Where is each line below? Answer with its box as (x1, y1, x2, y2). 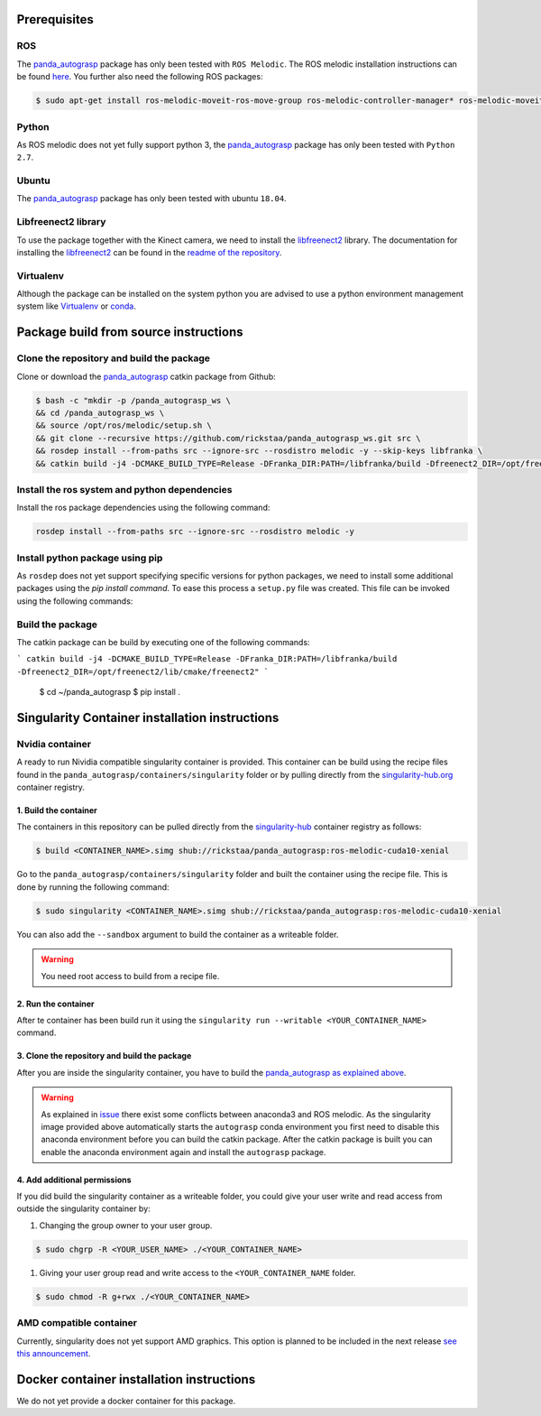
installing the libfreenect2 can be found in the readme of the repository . (16, 246, 282, 257)
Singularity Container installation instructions (16, 709, 280, 726)
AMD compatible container (16, 1317, 137, 1329)
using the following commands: (16, 596, 133, 606)
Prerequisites (16, 12, 94, 27)
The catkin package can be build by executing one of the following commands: (16, 636, 310, 647)
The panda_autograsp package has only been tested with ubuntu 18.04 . (16, 193, 288, 204)
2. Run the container (16, 998, 95, 1009)
